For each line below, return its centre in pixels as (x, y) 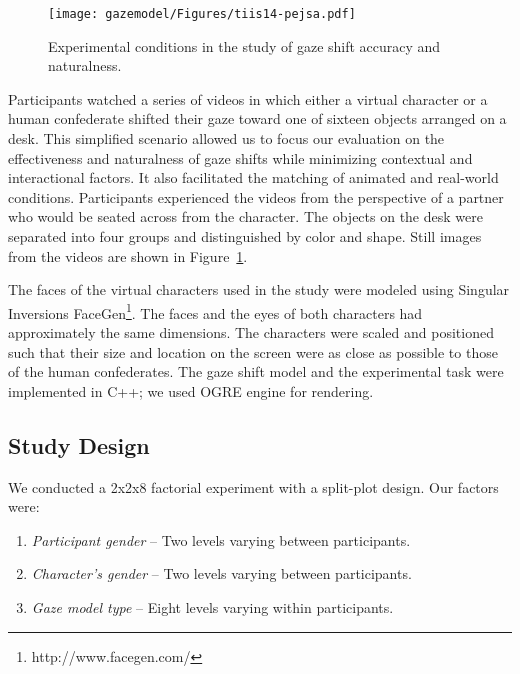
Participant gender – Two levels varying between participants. (221, 539)
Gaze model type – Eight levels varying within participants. (212, 606)
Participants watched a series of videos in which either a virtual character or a (248, 98)
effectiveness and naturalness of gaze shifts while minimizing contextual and (240, 157)
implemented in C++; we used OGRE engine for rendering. (191, 390)
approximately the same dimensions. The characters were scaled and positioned (251, 332)
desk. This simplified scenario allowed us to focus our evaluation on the (226, 138)
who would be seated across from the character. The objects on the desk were (245, 216)
